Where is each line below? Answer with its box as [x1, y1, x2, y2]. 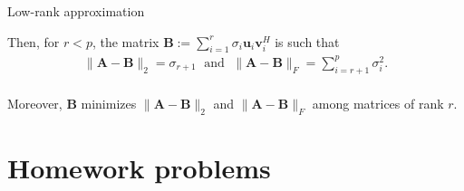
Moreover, [7, 94, 63, 113]
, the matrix [92, 32, 159, 51]
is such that [275, 32, 340, 51]
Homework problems [7, 149, 271, 186]
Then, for [7, 32, 60, 51]
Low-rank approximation [7, 2, 145, 20]
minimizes [81, 94, 137, 113]
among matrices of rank [312, 94, 444, 113]
